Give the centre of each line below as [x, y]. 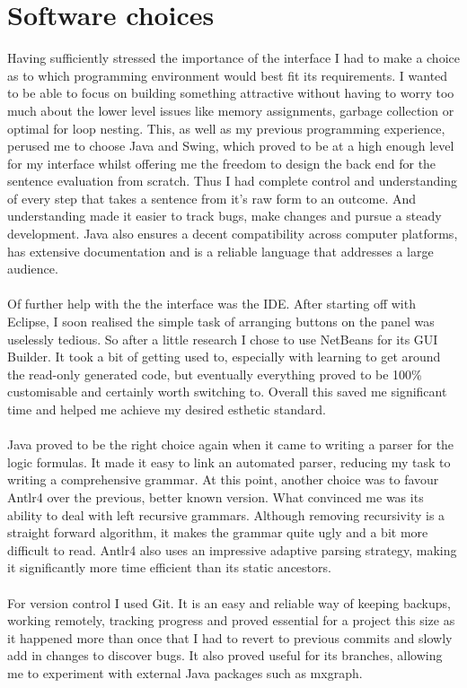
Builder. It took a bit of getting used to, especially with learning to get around [224, 357]
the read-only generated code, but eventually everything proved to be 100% [215, 374]
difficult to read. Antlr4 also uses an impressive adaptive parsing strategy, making [232, 549]
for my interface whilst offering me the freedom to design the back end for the [222, 163]
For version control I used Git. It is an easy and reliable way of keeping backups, [229, 602]
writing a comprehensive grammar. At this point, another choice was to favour [223, 479]
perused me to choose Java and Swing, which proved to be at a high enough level [231, 146]
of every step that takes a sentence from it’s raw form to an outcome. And [212, 198]
